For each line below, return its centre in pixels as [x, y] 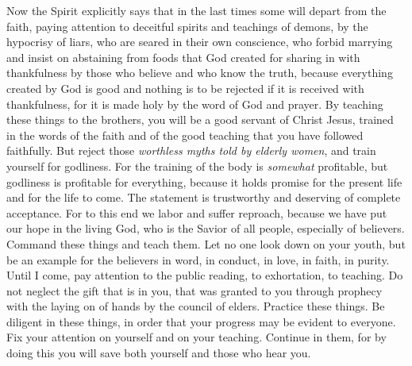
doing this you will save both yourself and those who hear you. [159, 353]
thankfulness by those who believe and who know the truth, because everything [200, 73]
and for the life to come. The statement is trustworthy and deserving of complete [204, 197]
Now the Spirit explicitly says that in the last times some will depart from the [196, 10]
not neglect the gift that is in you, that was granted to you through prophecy [194, 290]
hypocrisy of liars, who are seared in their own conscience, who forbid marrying [200, 42]
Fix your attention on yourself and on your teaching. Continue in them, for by [196, 337]
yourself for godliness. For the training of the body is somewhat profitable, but [197, 166]
